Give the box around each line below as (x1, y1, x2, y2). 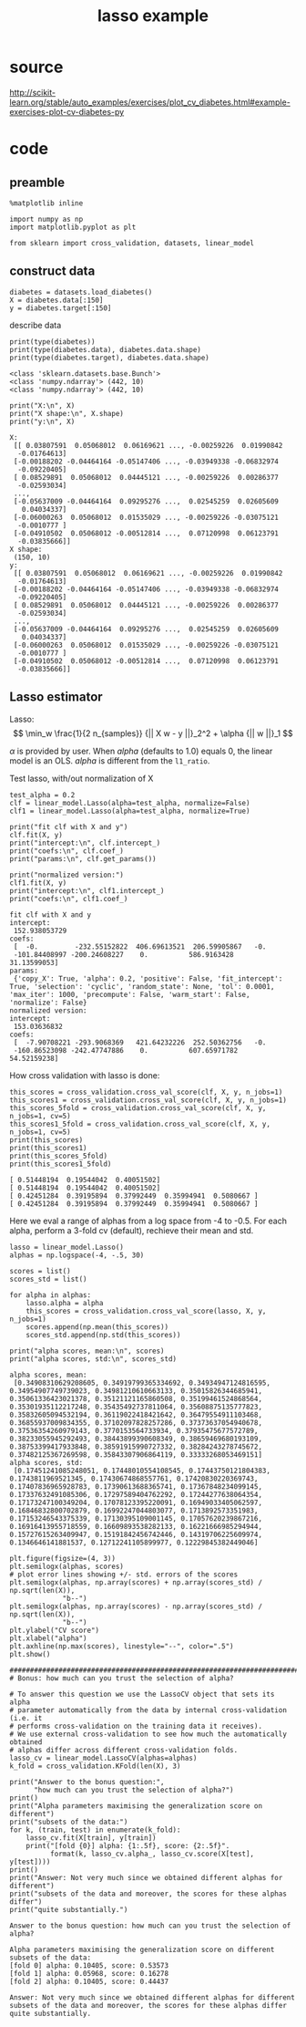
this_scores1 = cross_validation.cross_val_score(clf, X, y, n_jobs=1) (9, 1096, 287, 1105)
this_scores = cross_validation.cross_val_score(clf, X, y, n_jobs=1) (9, 1087, 283, 1097)
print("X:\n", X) (9, 400, 76, 411)
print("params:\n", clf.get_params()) (9, 854, 157, 863)
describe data (9, 319, 62, 330)
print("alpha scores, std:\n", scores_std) (9, 1354, 178, 1364)
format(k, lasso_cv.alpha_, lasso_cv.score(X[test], (49, 1849, 255, 1858)
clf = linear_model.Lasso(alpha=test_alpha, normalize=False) (9, 798, 250, 807)
